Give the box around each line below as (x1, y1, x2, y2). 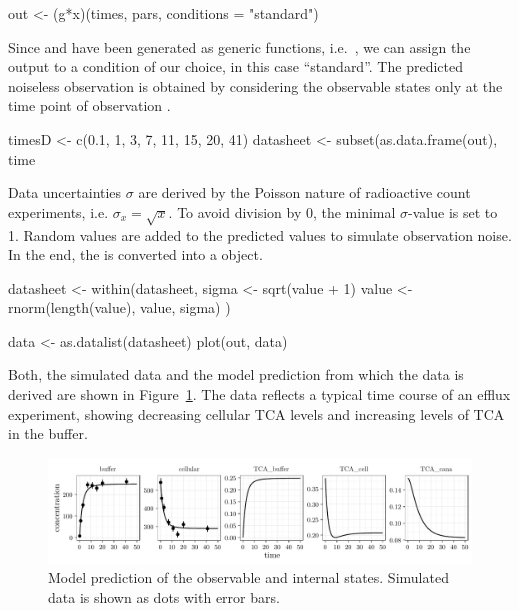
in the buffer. (8, 423, 88, 444)
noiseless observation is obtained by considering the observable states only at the (8, 75, 503, 96)
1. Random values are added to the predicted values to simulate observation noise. (8, 224, 512, 245)
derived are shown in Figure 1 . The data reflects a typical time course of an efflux (8, 384, 511, 405)
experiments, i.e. (8, 201, 109, 222)
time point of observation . (8, 95, 171, 116)
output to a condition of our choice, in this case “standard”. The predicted (8, 56, 463, 77)
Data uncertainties (8, 182, 122, 203)
